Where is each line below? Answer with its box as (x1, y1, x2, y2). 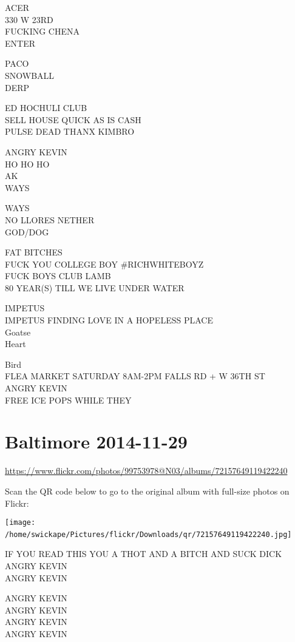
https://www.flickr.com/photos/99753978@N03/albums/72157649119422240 (5, 464, 288, 477)
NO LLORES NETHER (5, 213, 95, 226)
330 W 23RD (5, 13, 53, 25)
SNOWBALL (5, 69, 55, 81)
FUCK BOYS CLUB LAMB (5, 269, 111, 282)
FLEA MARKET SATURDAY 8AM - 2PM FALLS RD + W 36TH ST (5, 370, 265, 382)
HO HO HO (5, 157, 50, 170)
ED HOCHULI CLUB (5, 101, 87, 114)
